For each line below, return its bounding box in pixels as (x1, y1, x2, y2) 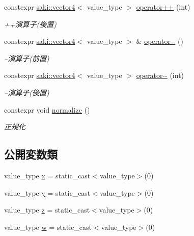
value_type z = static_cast (4, 204, 90, 215)
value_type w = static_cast (4, 221, 92, 232)
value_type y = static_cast (4, 187, 91, 198)
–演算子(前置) (4, 53, 49, 63)
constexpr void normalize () (4, 104, 90, 115)
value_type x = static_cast (4, 170, 91, 180)
